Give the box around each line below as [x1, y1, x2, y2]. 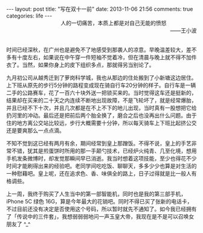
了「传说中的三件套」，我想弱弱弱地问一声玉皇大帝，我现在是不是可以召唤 [6, 213, 189, 220]
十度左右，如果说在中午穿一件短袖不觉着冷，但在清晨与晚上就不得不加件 [16, 54, 197, 61]
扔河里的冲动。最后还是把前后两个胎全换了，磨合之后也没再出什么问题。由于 [6, 112, 197, 119]
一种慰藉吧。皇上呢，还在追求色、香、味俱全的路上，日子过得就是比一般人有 [6, 170, 197, 177]
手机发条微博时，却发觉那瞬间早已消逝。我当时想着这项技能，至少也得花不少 [6, 155, 197, 162]
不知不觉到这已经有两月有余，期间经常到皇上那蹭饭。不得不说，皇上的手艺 [6, 140, 192, 147]
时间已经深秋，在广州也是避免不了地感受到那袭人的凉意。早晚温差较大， [6, 46, 186, 53]
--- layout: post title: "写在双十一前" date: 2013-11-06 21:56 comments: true [6, 5, 193, 13]
